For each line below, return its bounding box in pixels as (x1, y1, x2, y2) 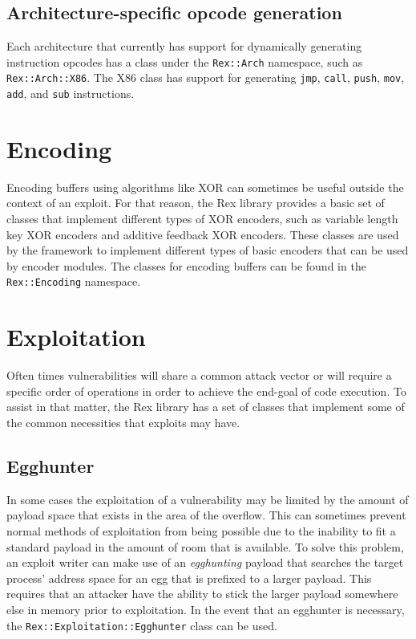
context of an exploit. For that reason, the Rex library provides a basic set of (6, 194, 385, 211)
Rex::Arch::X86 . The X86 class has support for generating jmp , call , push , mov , (6, 69, 405, 86)
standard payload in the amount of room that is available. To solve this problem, (6, 538, 404, 555)
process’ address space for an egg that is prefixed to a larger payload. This (6, 569, 372, 586)
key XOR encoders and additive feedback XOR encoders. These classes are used (6, 226, 399, 242)
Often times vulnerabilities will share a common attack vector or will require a (6, 367, 392, 384)
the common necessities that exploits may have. (6, 414, 240, 431)
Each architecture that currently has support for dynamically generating (6, 38, 362, 55)
